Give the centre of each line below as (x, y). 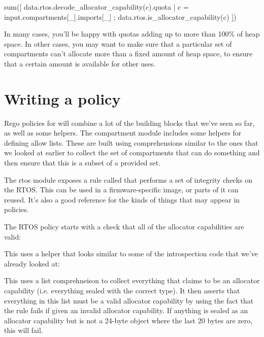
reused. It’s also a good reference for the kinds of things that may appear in (122, 199)
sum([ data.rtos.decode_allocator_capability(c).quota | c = (96, 7)
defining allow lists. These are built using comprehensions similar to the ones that (131, 142)
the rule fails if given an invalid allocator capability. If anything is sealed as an (126, 310)
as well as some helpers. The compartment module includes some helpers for (123, 133)
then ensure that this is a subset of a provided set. (82, 163)
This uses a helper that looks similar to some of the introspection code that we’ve (131, 254)
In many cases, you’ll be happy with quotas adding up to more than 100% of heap (132, 34)
